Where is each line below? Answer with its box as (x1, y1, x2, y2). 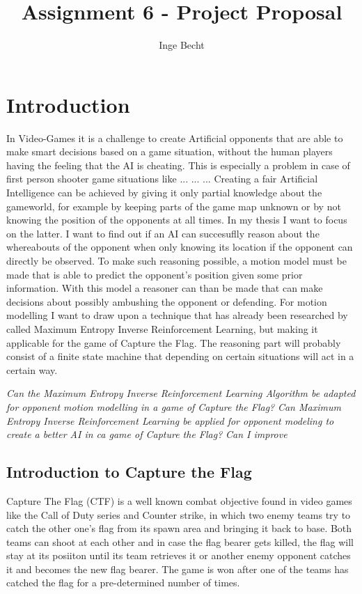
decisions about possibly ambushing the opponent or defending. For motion (6, 294, 327, 308)
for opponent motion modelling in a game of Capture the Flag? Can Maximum (6, 399, 341, 414)
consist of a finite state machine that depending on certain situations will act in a (6, 349, 354, 364)
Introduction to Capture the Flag (6, 461, 252, 483)
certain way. (6, 362, 58, 377)
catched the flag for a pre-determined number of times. (6, 575, 240, 590)
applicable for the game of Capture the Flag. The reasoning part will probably (6, 335, 341, 350)
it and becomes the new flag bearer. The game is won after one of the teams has (6, 561, 349, 576)
